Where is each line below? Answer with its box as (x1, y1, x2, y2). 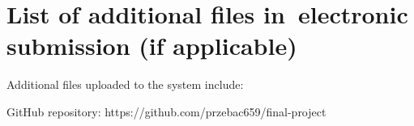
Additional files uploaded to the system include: (6, 76, 244, 93)
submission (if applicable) (6, 29, 297, 62)
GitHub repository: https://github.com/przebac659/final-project (6, 103, 327, 120)
